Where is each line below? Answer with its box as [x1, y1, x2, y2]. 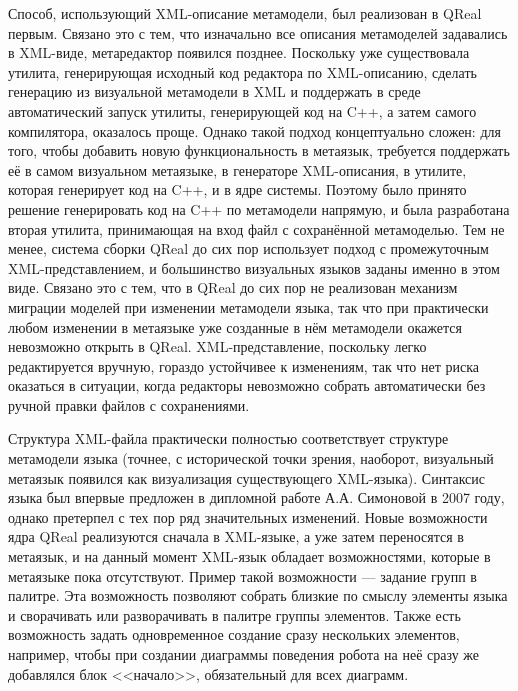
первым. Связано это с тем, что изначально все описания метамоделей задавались [8, 22, 508, 43]
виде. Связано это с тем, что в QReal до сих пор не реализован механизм [8, 277, 458, 298]
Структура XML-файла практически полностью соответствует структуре [8, 428, 449, 449]
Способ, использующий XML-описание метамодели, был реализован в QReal [8, 3, 482, 23]
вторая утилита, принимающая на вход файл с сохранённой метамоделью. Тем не [8, 218, 505, 239]
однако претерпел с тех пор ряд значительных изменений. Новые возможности [8, 506, 488, 527]
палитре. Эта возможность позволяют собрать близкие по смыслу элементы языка [8, 585, 508, 606]
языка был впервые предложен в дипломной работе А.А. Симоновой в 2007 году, [8, 487, 505, 508]
